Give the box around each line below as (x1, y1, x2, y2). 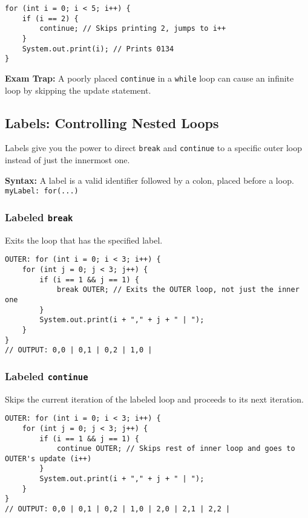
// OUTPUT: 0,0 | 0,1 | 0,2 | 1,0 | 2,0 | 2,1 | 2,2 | (5, 505, 231, 514)
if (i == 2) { (22, 14, 79, 23)
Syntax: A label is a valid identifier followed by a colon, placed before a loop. (5, 173, 294, 186)
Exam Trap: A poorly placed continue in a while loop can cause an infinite (5, 71, 294, 84)
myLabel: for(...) (5, 187, 79, 196)
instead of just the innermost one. (5, 154, 130, 166)
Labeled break (5, 209, 73, 224)
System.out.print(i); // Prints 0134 (22, 44, 174, 53)
